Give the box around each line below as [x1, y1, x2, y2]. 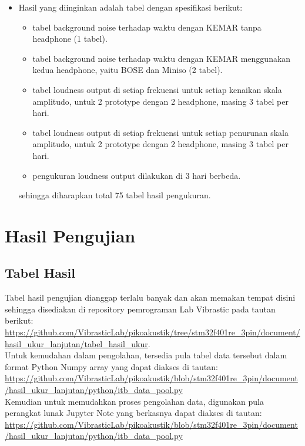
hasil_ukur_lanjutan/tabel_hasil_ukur [5, 337, 148, 350]
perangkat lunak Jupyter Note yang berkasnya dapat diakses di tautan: [5, 407, 262, 419]
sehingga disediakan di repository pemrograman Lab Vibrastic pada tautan [5, 302, 276, 315]
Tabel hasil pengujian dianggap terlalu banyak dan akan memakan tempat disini [5, 291, 296, 304]
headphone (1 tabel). [32, 32, 108, 45]
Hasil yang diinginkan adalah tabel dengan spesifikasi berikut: [18, 1, 243, 13]
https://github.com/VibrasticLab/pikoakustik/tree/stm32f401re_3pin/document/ [5, 326, 300, 338]
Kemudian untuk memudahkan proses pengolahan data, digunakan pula [5, 395, 264, 407]
